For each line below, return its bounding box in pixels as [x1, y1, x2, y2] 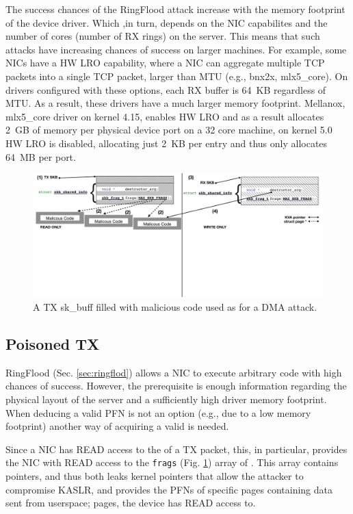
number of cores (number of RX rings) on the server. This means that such [5, 29, 320, 43]
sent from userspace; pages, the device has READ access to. [5, 496, 256, 510]
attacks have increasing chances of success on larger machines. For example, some [5, 42, 347, 56]
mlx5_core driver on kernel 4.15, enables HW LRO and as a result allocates [5, 109, 324, 123]
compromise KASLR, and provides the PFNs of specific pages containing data [5, 482, 333, 496]
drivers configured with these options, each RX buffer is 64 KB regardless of [5, 82, 326, 97]
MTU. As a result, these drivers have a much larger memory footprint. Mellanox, [5, 96, 345, 110]
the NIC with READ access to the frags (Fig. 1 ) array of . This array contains [5, 455, 339, 470]
